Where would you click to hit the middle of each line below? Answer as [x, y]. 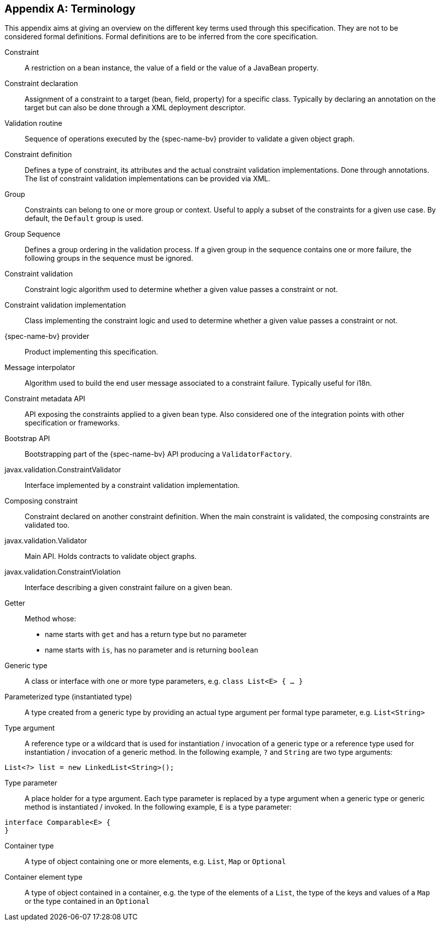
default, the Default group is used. [84, 219]
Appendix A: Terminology [70, 9]
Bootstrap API [27, 439]
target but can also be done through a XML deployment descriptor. [135, 108]
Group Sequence [33, 234]
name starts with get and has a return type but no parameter [146, 634]
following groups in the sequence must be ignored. [109, 258]
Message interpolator [40, 368]
